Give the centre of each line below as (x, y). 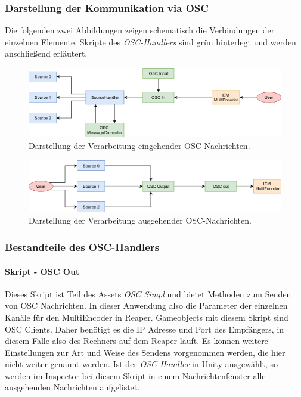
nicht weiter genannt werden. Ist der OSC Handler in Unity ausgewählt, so (142, 364)
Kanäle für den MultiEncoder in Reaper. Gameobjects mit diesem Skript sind (147, 317)
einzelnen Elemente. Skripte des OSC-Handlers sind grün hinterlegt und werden (150, 41)
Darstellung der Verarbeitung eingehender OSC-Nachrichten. (139, 145)
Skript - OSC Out (42, 271)
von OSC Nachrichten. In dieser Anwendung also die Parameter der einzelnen (146, 305)
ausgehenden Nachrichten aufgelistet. (72, 387)
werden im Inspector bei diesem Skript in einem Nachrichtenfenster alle (135, 375)
